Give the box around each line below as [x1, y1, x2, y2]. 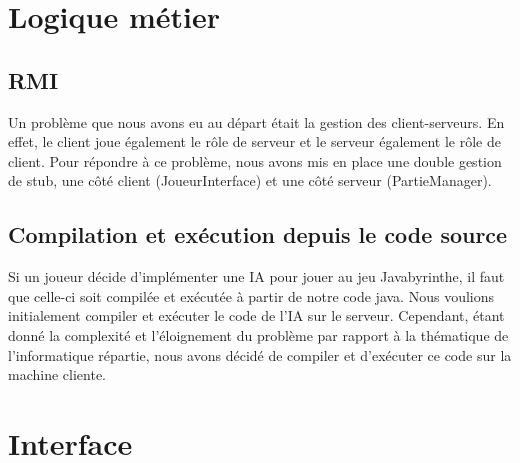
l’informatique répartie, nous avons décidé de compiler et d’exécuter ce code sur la [8, 344, 512, 365]
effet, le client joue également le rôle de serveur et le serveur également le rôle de [8, 131, 501, 152]
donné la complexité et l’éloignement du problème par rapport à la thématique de [8, 324, 509, 345]
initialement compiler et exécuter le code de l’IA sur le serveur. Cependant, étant [8, 305, 505, 326]
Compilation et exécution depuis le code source [8, 219, 508, 250]
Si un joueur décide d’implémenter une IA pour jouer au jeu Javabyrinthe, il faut [8, 266, 505, 287]
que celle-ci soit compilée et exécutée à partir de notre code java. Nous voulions [8, 285, 494, 306]
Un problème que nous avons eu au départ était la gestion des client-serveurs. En [8, 111, 505, 132]
